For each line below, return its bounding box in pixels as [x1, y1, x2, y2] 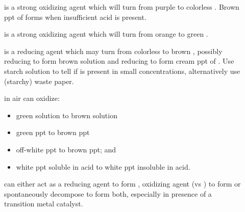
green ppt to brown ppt [16, 127, 90, 138]
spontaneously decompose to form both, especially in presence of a [4, 188, 212, 199]
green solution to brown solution [16, 110, 117, 120]
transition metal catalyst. [4, 198, 83, 209]
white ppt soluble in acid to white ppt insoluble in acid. [16, 161, 190, 172]
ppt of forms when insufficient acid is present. [4, 11, 146, 22]
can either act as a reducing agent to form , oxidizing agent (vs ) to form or [4, 178, 241, 189]
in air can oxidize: [4, 93, 60, 103]
